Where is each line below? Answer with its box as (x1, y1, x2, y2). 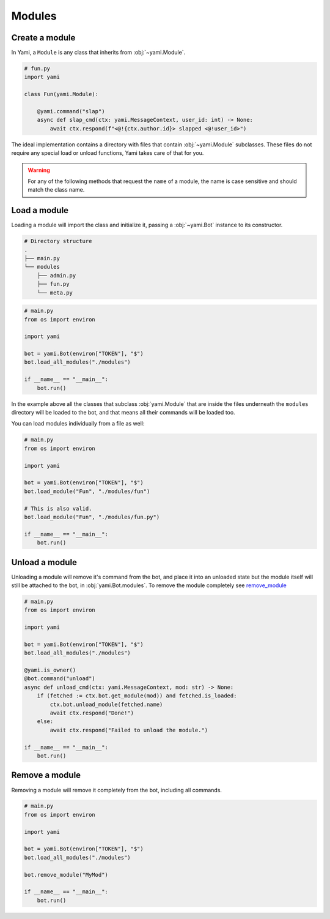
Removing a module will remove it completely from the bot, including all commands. (11, 786, 222, 793)
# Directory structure (24, 238, 92, 245)
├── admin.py (37, 272, 76, 279)
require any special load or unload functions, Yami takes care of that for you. (11, 149, 204, 157)
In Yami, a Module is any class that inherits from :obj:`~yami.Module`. (11, 49, 186, 56)
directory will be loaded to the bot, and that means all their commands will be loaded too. (11, 409, 235, 416)
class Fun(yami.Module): (24, 91, 99, 98)
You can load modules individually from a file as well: (11, 420, 145, 427)
